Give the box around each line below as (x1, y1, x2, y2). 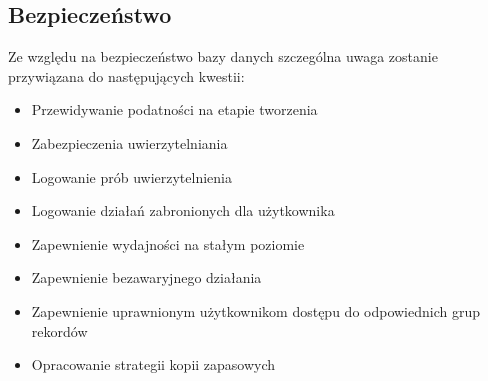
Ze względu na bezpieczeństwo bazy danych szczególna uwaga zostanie (8, 46, 438, 67)
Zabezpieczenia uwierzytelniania (31, 132, 228, 153)
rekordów (31, 320, 88, 341)
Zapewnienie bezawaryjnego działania (31, 267, 262, 288)
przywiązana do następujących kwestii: (8, 65, 245, 86)
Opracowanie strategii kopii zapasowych (31, 354, 276, 375)
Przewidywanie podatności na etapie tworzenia (31, 99, 318, 120)
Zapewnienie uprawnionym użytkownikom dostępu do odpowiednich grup (31, 300, 481, 321)
